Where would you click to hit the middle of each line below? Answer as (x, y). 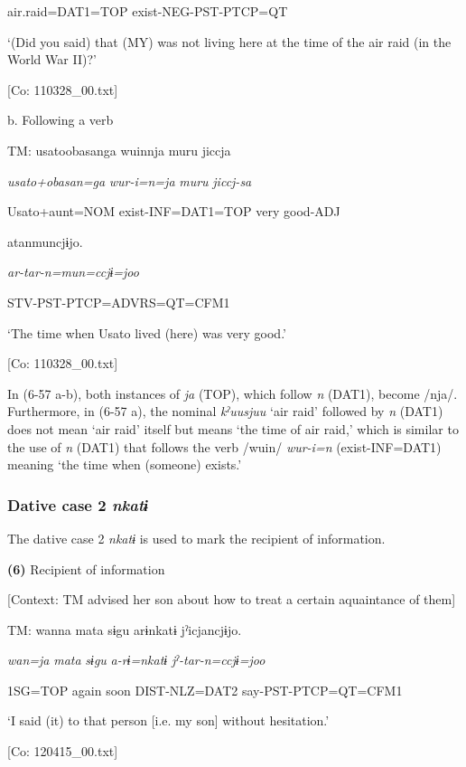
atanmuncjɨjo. (45, 241)
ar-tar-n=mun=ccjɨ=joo (73, 272)
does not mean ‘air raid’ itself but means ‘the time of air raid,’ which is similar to (233, 428)
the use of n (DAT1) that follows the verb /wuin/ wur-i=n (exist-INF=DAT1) (224, 446)
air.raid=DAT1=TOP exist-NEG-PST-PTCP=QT (148, 11)
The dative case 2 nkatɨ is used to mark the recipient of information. (196, 538)
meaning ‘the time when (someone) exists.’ (125, 464)
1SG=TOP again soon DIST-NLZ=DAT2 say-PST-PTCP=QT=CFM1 (205, 690)
